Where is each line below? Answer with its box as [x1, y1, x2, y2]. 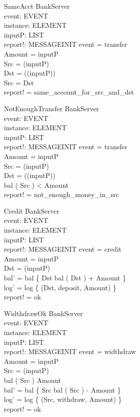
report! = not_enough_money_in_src [4, 189, 119, 199]
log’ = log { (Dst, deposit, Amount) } [4, 282, 117, 292]
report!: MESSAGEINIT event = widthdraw [4, 346, 136, 357]
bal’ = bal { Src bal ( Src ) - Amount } [4, 384, 121, 395]
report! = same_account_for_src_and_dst [4, 87, 134, 97]
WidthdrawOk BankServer [4, 308, 83, 318]
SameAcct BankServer [4, 1, 70, 11]
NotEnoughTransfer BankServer [4, 103, 99, 113]
